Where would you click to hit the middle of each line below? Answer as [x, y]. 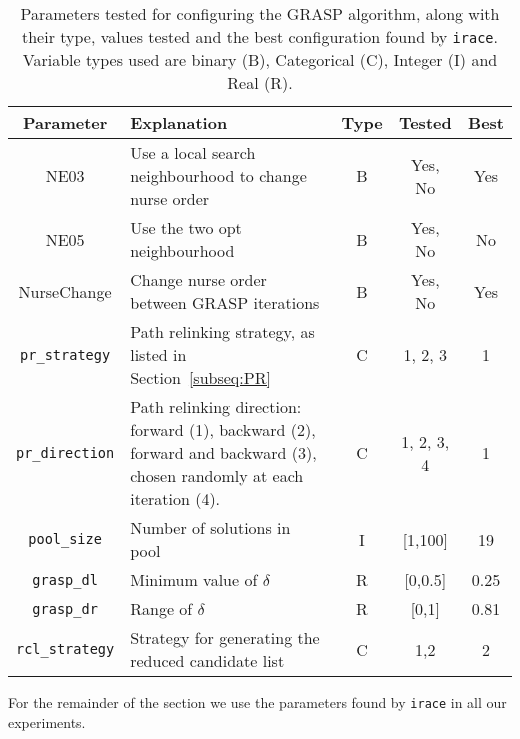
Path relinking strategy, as [222, 331]
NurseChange [65, 291]
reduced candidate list [207, 660]
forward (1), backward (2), [223, 429]
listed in [158, 354]
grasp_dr [65, 608]
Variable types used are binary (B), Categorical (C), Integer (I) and [260, 59]
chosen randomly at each [217, 475]
